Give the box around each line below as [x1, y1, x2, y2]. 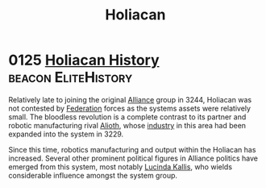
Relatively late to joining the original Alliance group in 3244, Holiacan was [8, 94, 252, 104]
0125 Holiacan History [8, 51, 160, 69]
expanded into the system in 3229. [8, 129, 124, 139]
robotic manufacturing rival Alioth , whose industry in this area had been [8, 120, 247, 130]
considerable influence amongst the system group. [8, 170, 178, 180]
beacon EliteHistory [8, 69, 133, 86]
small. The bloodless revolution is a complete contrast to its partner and [8, 111, 247, 122]
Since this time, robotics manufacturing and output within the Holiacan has [8, 144, 256, 154]
